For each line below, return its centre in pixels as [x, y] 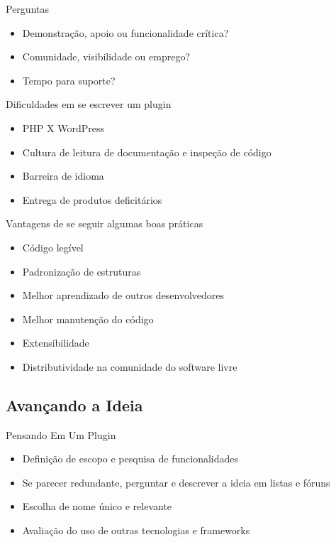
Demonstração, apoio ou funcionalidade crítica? [125, 32]
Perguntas [27, 9]
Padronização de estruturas [82, 271]
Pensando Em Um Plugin [61, 434]
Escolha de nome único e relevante [97, 506]
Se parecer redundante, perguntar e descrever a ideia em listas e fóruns [176, 482]
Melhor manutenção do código [88, 319]
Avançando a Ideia [74, 405]
